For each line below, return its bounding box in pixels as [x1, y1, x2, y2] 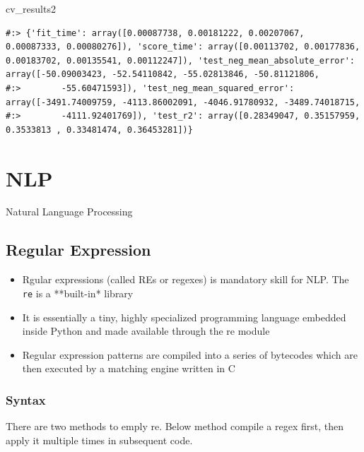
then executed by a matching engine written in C [22, 361, 235, 376]
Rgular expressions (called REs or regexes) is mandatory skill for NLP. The [22, 272, 349, 287]
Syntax [6, 391, 46, 408]
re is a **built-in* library [22, 285, 134, 300]
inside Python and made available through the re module [22, 323, 270, 338]
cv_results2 [6, 1, 56, 16]
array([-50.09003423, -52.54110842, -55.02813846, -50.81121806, [6, 69, 319, 80]
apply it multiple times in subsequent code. [6, 432, 193, 447]
